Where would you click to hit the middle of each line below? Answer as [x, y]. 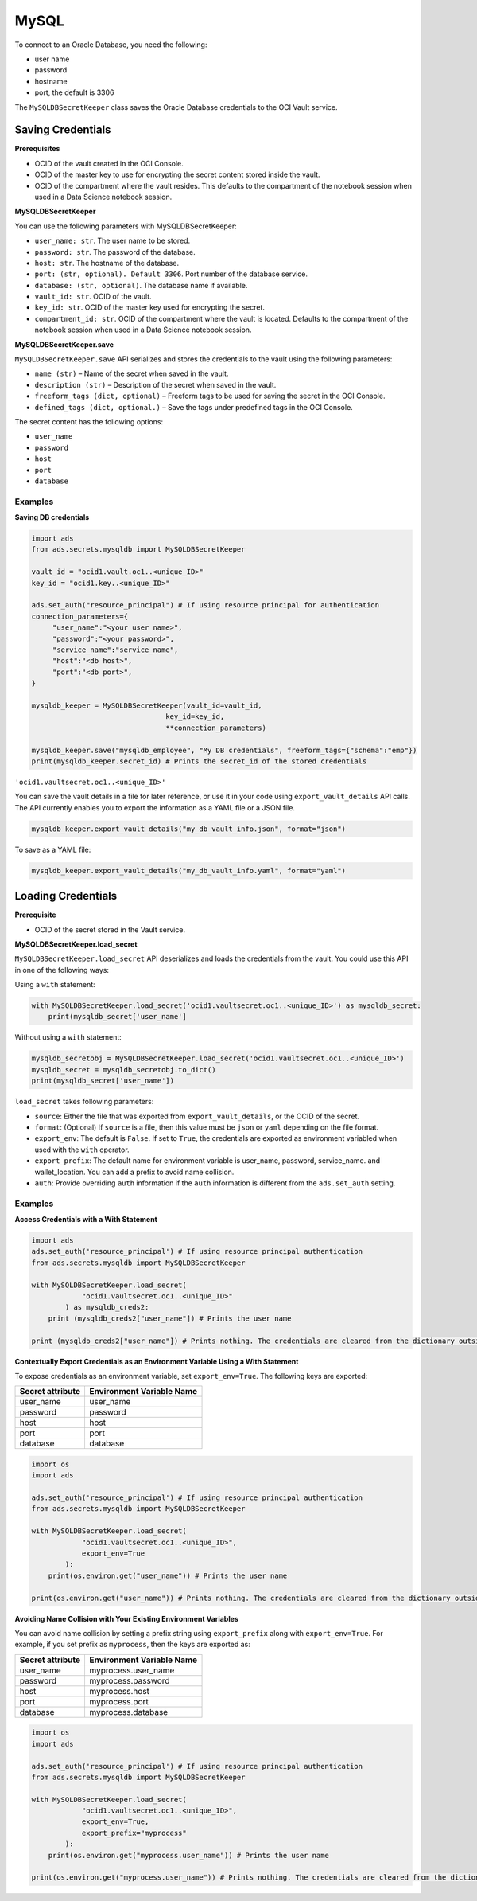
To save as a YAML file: [53, 849]
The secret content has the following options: [89, 422]
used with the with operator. [82, 1150]
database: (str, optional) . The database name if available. [141, 285]
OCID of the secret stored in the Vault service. [110, 929]
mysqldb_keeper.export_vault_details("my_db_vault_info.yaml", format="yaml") [188, 870]
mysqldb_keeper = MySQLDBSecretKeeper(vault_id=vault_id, [147, 705]
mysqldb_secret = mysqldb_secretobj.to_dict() [124, 1070]
